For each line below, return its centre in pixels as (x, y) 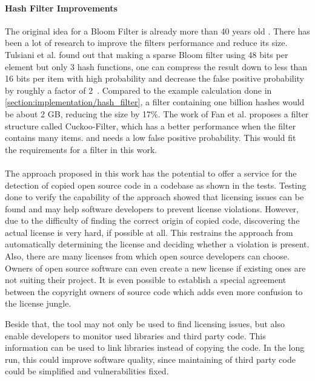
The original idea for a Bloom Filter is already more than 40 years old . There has (157, 31)
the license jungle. (38, 303)
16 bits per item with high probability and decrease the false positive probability (155, 78)
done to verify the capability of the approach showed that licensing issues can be (154, 197)
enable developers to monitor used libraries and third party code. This (135, 335)
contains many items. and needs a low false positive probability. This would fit (151, 138)
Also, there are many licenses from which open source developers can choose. (147, 256)
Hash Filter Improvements (61, 8)
